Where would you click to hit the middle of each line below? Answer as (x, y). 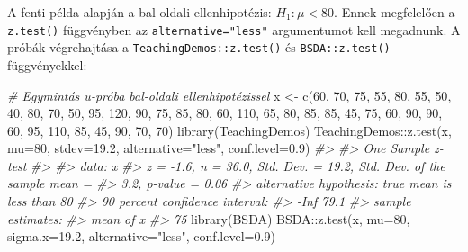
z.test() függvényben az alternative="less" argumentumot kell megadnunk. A (234, 29)
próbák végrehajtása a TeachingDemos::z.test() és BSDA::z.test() (199, 47)
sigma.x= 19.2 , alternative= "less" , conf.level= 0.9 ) (141, 236)
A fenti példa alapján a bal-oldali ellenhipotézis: (139, 12)
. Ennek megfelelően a (395, 12)
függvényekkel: (47, 64)
